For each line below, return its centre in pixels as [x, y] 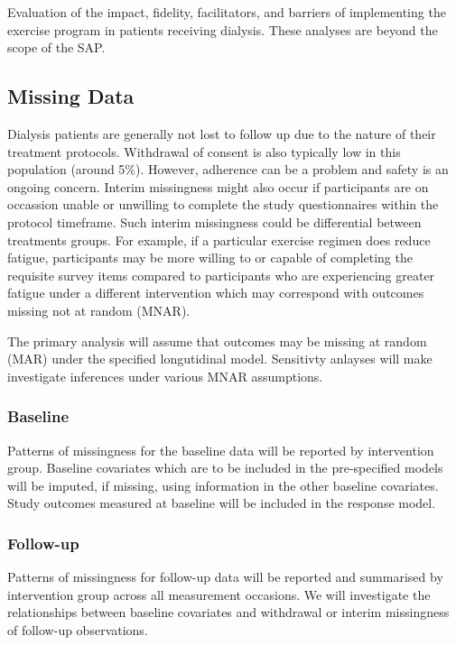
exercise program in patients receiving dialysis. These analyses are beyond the [223, 29]
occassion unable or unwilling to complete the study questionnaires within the [223, 204]
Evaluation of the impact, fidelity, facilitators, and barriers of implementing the [227, 12]
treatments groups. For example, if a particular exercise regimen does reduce [219, 240]
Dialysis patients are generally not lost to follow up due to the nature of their [222, 133]
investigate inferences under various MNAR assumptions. [165, 376]
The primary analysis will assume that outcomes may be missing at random [217, 341]
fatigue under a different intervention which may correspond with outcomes [216, 293]
